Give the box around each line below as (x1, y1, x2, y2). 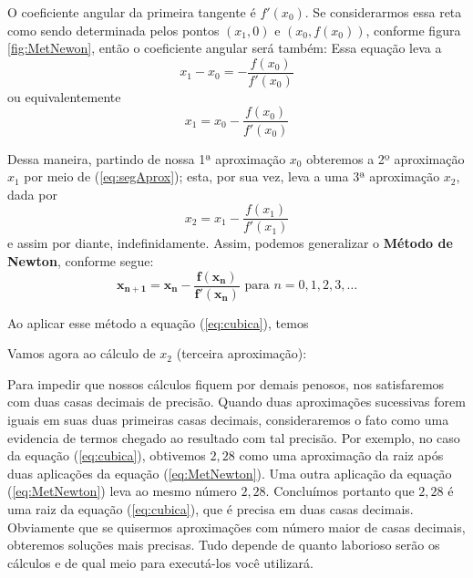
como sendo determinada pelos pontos (7, 20, 220, 39)
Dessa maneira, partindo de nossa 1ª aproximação (7, 149, 286, 168)
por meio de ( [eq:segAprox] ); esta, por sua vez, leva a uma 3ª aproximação (24, 167, 440, 186)
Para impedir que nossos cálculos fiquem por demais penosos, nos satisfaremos (7, 374, 445, 393)
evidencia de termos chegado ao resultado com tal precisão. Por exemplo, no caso (7, 428, 460, 447)
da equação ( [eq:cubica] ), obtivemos (7, 446, 206, 465)
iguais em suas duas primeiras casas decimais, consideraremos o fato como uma (7, 409, 449, 428)
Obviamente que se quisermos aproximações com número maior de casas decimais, (7, 517, 466, 536)
